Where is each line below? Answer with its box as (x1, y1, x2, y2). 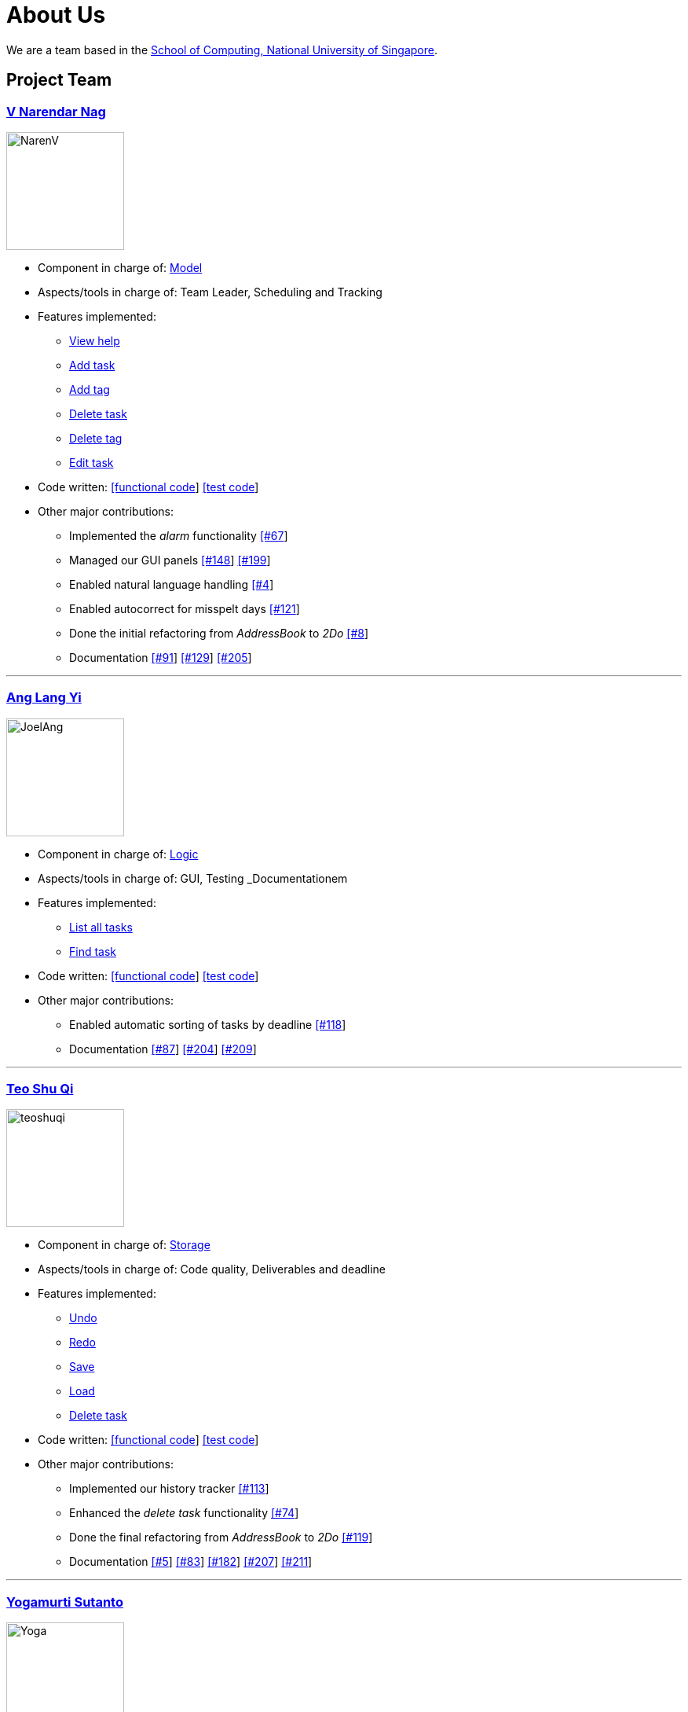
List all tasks (69, 920, 133, 934)
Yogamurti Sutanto (6, 1593, 123, 1610)
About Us (6, 2, 106, 28)
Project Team (6, 70, 112, 90)
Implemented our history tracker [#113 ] (69, 1482, 269, 1496)
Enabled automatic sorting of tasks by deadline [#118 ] (69, 1017, 346, 1031)
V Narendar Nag (6, 103, 106, 119)
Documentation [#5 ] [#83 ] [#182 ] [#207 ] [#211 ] (69, 1555, 313, 1569)
